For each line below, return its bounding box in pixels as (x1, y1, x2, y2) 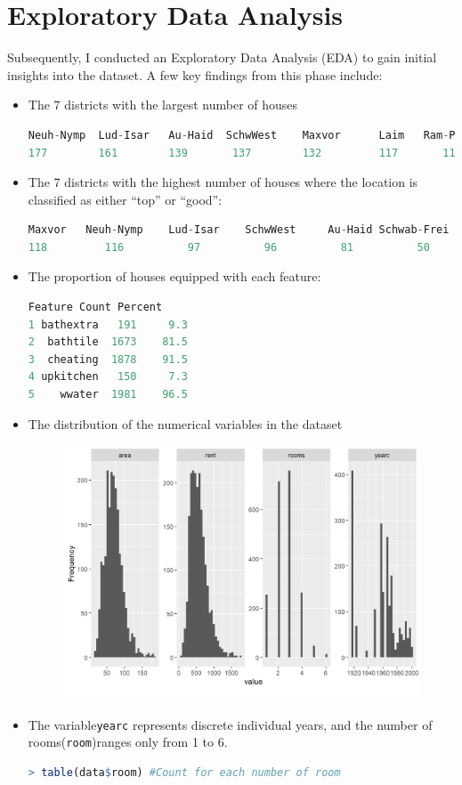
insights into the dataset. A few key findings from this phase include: (7, 65, 383, 84)
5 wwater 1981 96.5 (28, 388, 188, 401)
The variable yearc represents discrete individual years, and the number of (28, 715, 433, 733)
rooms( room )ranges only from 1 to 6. (28, 732, 228, 751)
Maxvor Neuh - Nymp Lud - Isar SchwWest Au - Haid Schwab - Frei (28, 223, 450, 237)
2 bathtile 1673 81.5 (28, 336, 188, 349)
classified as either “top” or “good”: (28, 190, 223, 208)
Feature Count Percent (28, 301, 163, 314)
